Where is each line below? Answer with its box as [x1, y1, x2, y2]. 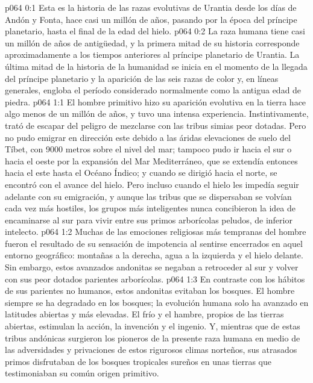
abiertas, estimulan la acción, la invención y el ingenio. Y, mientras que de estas [5, 320, 300, 332]
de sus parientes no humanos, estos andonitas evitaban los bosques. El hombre [5, 284, 295, 297]
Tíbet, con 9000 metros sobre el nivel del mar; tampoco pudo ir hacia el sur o [5, 143, 292, 155]
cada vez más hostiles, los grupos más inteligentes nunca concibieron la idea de [5, 202, 296, 214]
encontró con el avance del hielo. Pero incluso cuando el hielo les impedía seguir [5, 178, 299, 190]
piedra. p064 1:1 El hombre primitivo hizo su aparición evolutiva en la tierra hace [5, 95, 306, 108]
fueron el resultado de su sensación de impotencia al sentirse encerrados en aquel [5, 237, 303, 249]
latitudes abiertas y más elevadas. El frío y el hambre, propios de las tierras [5, 308, 284, 320]
